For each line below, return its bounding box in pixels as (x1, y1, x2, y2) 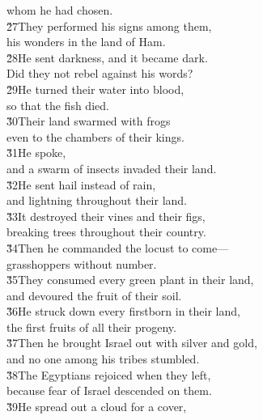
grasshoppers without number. (6, 255, 157, 272)
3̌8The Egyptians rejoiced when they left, (6, 366, 211, 383)
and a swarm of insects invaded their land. (6, 159, 217, 176)
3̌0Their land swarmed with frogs (6, 112, 171, 129)
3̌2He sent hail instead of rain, (6, 176, 156, 193)
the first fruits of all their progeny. (6, 318, 176, 335)
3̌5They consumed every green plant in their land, (6, 271, 254, 288)
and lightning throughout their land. (6, 192, 187, 209)
